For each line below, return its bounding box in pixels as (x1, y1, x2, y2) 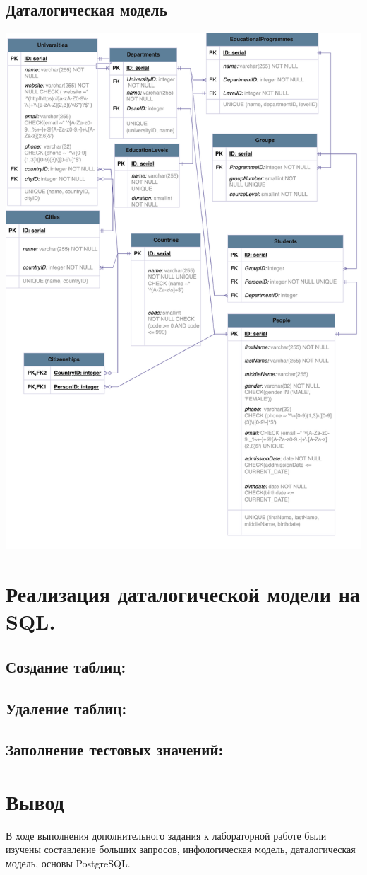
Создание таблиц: (6, 655, 126, 677)
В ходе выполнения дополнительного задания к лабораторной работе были (6, 828, 327, 842)
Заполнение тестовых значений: (6, 738, 224, 760)
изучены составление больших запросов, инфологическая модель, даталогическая (6, 842, 356, 857)
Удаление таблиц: (6, 697, 127, 719)
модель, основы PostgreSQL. (6, 855, 131, 870)
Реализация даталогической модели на (6, 579, 360, 608)
